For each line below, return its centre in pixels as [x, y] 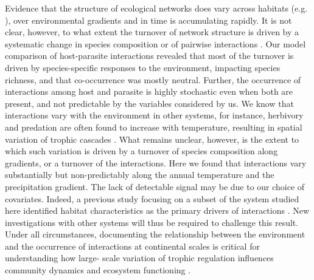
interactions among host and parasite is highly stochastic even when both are [149, 91]
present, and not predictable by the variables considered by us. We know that [149, 103]
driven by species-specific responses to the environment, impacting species [143, 67]
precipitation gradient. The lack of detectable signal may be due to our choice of [155, 186]
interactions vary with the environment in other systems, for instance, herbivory [154, 115]
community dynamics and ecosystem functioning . [98, 270]
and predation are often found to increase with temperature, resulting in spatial [154, 127]
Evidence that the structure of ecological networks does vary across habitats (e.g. [156, 8]
